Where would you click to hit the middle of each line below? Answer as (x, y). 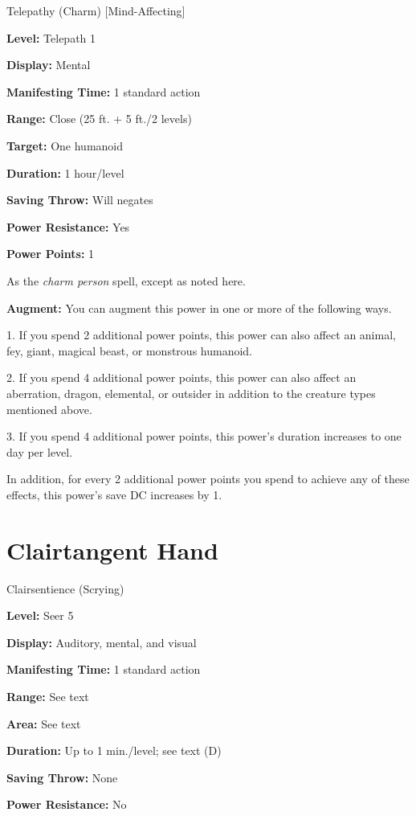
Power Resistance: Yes (68, 226)
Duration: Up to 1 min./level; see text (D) (114, 750)
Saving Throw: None (62, 777)
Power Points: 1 (51, 254)
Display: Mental (49, 65)
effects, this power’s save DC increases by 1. (114, 494)
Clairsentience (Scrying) (65, 588)
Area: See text (44, 723)
